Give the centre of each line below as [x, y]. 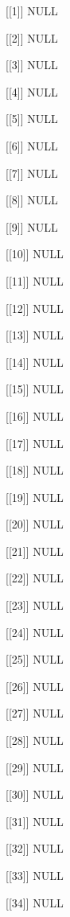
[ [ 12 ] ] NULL [35, 308]
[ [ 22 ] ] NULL [35, 578]
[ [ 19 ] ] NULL [35, 497]
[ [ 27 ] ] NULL [35, 713]
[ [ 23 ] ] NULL [35, 605]
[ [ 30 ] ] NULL [35, 794]
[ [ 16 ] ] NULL [35, 415]
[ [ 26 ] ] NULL [35, 686]
